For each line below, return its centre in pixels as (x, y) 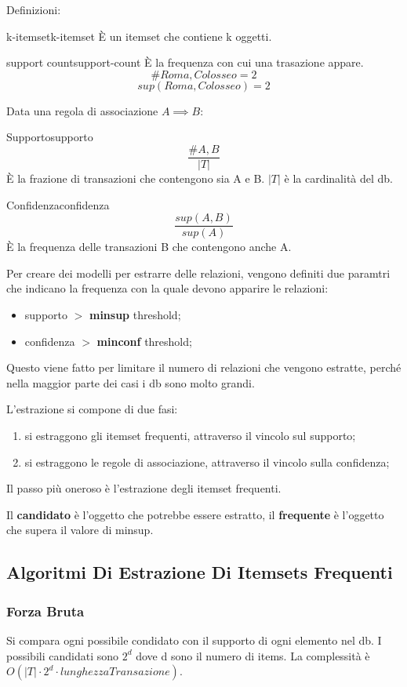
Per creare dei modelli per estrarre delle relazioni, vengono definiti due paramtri (198, 273)
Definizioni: (34, 9)
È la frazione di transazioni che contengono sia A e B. (136, 178)
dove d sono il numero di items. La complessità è (253, 655)
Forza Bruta (45, 611)
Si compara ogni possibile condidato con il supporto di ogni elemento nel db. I (194, 640)
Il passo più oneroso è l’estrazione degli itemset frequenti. (144, 488)
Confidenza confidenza (58, 204)
